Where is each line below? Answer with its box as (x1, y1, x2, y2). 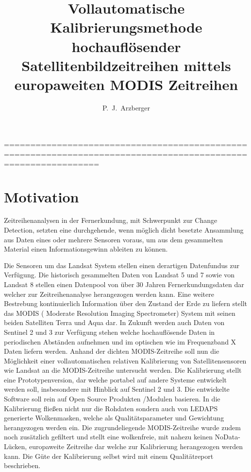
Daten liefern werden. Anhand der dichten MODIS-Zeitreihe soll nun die (4, 346, 219, 356)
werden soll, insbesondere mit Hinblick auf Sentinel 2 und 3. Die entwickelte (4, 384, 230, 394)
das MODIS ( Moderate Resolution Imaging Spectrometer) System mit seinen (4, 308, 235, 318)
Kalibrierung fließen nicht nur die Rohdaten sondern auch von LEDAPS (4, 403, 218, 413)
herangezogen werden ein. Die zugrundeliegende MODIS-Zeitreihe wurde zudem (4, 422, 241, 432)
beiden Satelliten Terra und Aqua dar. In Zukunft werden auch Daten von (4, 317, 225, 327)
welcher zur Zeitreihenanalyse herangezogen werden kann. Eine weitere (4, 289, 214, 299)
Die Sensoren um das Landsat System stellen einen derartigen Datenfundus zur (4, 260, 239, 270)
